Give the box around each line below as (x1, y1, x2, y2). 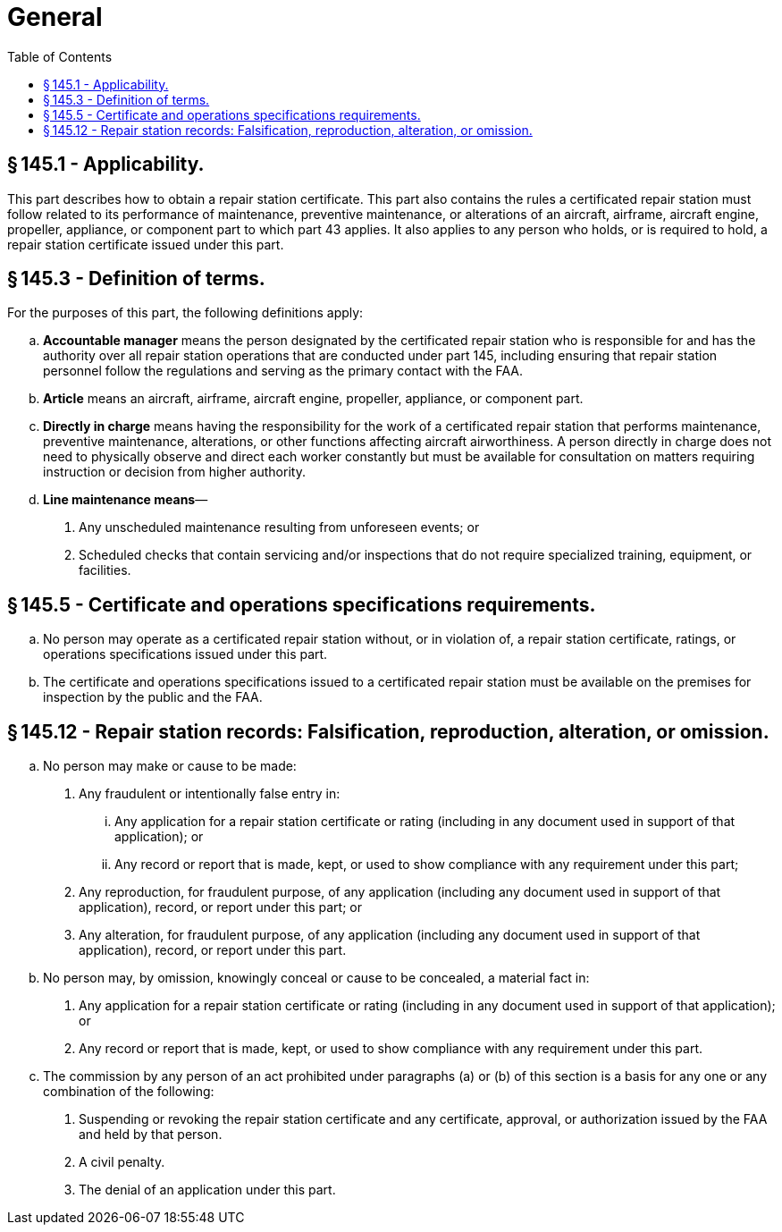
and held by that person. (79, 1127, 223, 1143)
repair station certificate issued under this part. (7, 236, 284, 252)
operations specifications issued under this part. (43, 646, 328, 662)
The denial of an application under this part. (79, 1182, 336, 1198)
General (7, 2, 103, 32)
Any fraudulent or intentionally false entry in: (79, 786, 341, 802)
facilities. (79, 562, 131, 578)
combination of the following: (43, 1084, 214, 1100)
